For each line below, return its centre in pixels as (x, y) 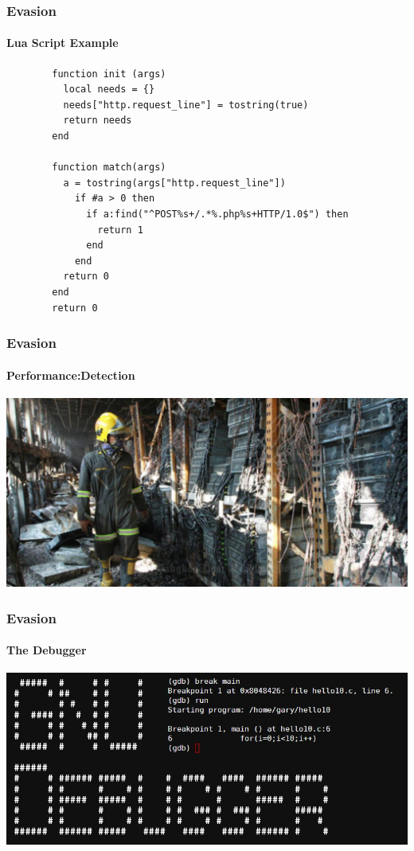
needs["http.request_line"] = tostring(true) (186, 105)
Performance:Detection (71, 375)
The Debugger (47, 650)
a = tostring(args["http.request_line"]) (174, 183)
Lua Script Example (62, 43)
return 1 (120, 230)
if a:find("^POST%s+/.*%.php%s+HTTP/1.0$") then (217, 214)
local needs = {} (109, 90)
